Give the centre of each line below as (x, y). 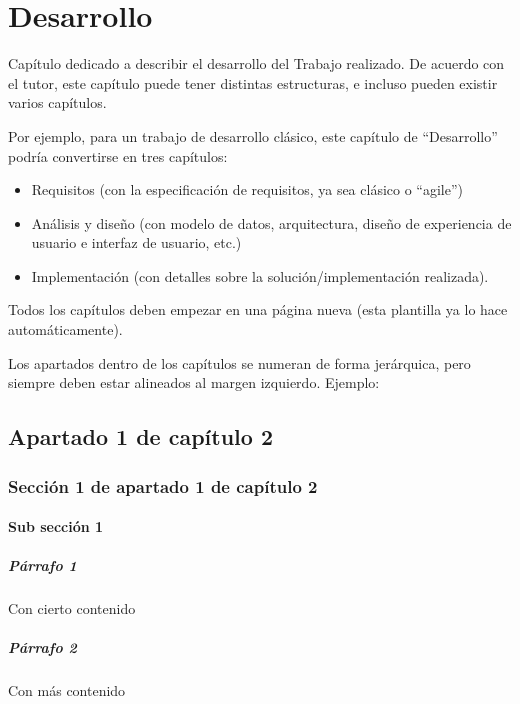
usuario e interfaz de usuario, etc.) (136, 242)
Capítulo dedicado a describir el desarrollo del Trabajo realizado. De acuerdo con (256, 63)
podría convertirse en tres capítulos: (118, 155)
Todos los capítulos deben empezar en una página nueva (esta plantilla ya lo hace (258, 309)
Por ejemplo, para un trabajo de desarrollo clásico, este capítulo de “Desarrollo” (253, 135)
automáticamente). (65, 329)
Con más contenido (67, 690)
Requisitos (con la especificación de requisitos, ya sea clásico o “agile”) (247, 189)
